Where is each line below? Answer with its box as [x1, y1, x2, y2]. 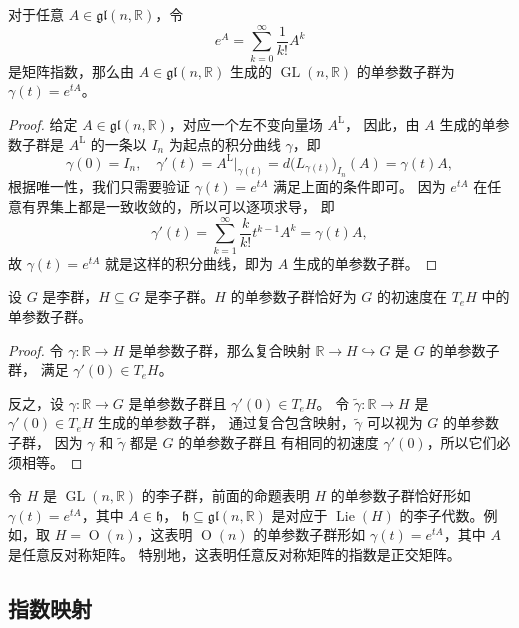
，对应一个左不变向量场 [168, 113, 323, 134]
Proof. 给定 [8, 113, 78, 134]
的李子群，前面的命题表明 [141, 485, 310, 506]
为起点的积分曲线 [168, 133, 281, 154]
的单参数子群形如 [253, 524, 366, 545]
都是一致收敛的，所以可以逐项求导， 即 [77, 196, 335, 217]
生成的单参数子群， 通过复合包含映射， [98, 412, 355, 433]
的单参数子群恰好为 [230, 286, 357, 307]
